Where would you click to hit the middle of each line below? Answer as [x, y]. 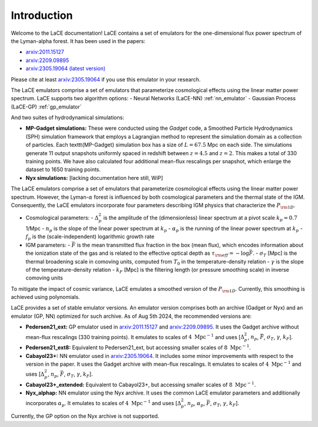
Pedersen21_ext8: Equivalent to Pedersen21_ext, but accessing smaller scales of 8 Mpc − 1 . [138, 347]
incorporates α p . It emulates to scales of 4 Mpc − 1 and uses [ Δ [103, 403]
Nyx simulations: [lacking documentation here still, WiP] [94, 178]
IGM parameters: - [48, 245]
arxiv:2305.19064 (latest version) [66, 68]
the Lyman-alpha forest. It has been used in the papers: [78, 41]
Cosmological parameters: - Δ [62, 218]
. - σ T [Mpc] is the [275, 254]
